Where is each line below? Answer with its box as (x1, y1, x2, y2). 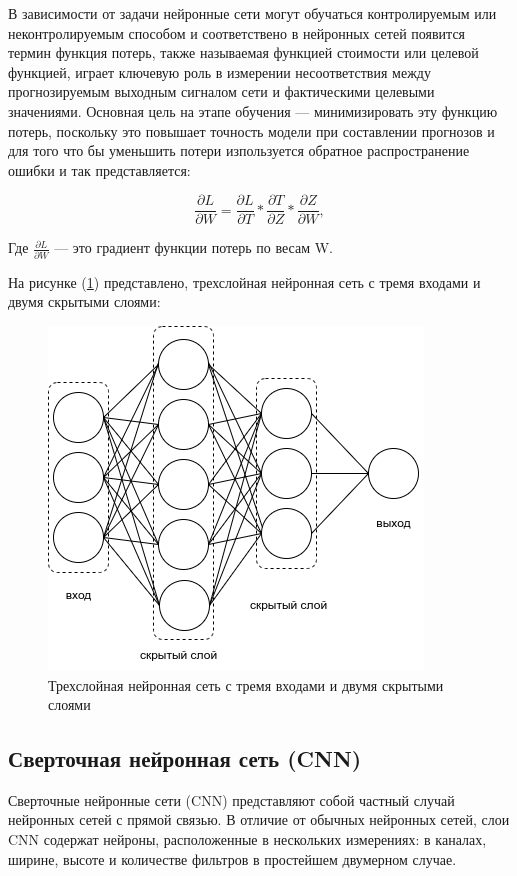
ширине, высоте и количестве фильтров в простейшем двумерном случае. (8, 848, 457, 869)
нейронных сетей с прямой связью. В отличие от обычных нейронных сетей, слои (8, 809, 510, 830)
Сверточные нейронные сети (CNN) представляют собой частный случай (8, 789, 455, 810)
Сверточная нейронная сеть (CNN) (8, 743, 362, 774)
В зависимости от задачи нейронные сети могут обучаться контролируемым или (8, 3, 497, 23)
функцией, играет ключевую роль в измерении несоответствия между (8, 61, 431, 82)
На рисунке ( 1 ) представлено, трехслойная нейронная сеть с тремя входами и (8, 271, 481, 292)
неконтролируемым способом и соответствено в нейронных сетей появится (8, 22, 466, 43)
